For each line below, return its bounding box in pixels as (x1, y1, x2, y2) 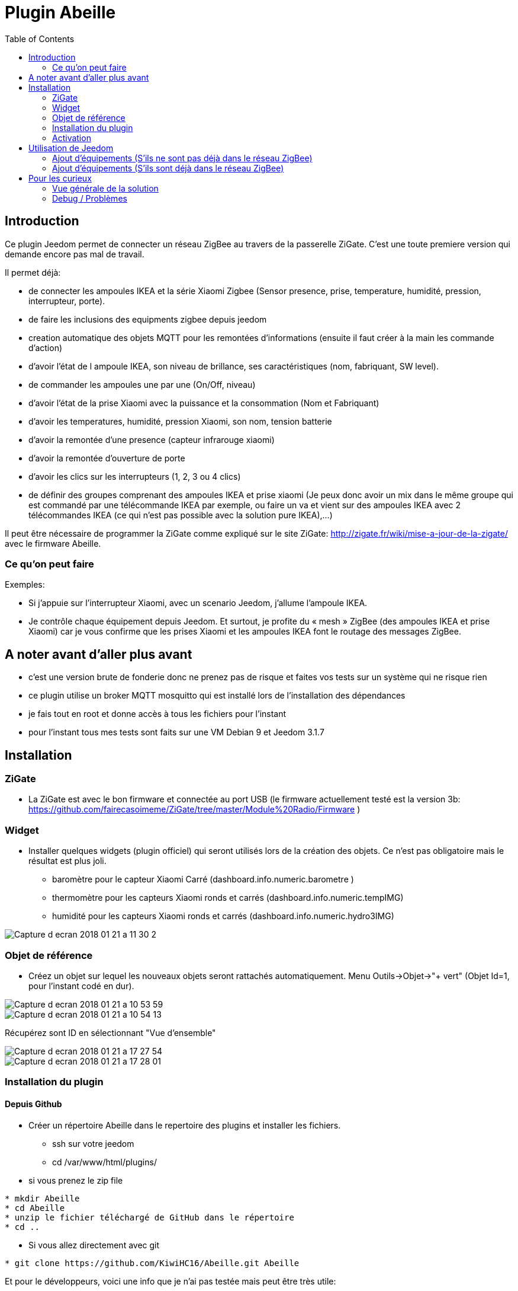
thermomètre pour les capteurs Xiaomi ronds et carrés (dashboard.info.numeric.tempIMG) (52, 892, 404, 903)
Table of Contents (5, 33, 75, 44)
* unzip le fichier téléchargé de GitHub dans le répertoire (5, 1212, 294, 1222)
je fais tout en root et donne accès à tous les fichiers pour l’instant (28, 709, 287, 719)
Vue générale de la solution (52, 183, 159, 193)
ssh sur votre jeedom (52, 1138, 134, 1149)
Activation (52, 132, 91, 143)
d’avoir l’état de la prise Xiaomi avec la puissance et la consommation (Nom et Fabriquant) (28, 397, 379, 408)
